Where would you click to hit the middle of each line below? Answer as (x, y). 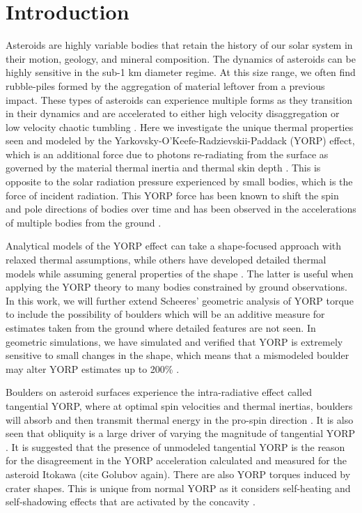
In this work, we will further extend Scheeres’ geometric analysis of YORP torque (180, 300)
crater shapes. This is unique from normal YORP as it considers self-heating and (178, 488)
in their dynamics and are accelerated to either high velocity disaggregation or (173, 113)
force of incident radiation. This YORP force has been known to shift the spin (172, 195)
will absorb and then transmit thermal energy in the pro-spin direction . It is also (180, 419)
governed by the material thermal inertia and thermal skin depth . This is (163, 168)
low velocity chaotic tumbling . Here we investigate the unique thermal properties (180, 127)
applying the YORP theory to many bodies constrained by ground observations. (176, 287)
